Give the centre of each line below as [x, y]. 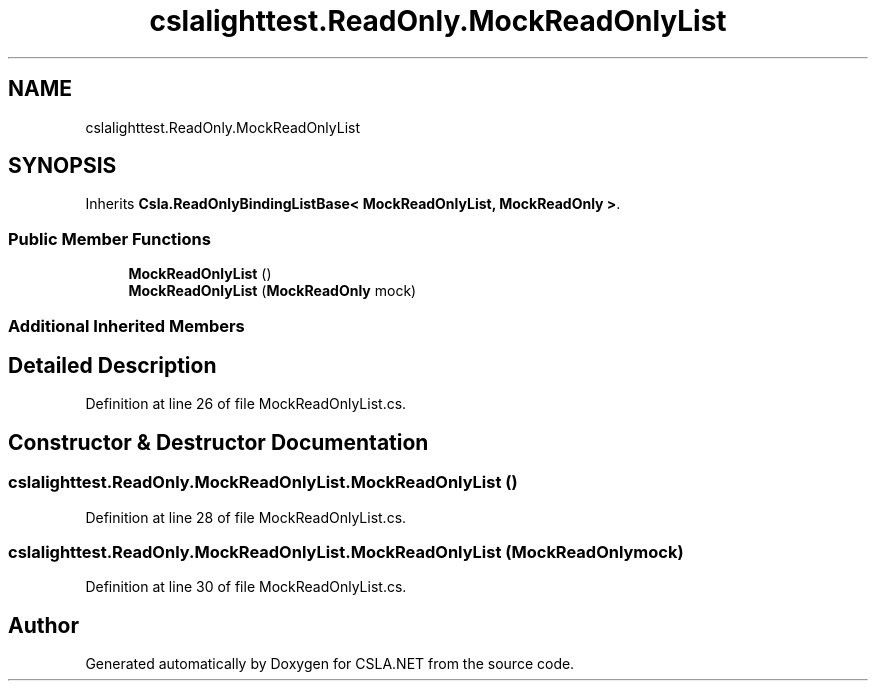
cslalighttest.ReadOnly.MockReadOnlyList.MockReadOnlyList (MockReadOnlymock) [346, 552]
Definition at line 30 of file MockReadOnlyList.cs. [246, 587]
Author [43, 625]
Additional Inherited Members [126, 325]
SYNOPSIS [62, 166]
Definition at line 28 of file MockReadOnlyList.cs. [246, 517]
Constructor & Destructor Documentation [218, 442]
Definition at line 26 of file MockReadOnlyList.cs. [246, 404]
